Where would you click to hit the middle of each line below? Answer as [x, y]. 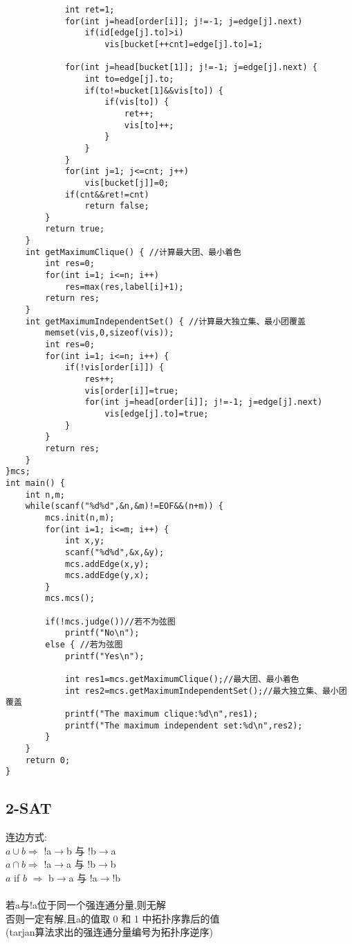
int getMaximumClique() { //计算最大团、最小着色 [133, 252]
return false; [117, 206]
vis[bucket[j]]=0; [127, 183]
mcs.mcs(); [70, 598]
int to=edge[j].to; [129, 79]
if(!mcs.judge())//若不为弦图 [110, 621]
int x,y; [85, 541]
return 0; [48, 760]
